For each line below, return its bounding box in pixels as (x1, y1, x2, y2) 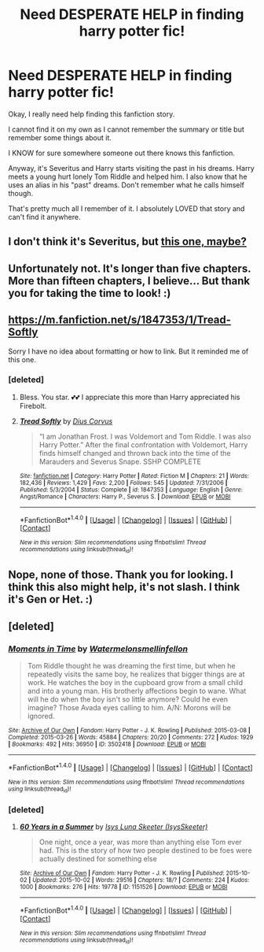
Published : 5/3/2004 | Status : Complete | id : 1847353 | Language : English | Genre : (19, 486, 244, 494)
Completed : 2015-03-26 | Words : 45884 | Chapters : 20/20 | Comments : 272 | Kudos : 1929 (8, 733, 254, 741)
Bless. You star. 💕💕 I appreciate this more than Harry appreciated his (19, 392, 240, 402)
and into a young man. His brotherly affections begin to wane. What (27, 686, 247, 695)
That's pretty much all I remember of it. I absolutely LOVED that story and (8, 203, 245, 213)
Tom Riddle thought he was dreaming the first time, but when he (27, 661, 236, 670)
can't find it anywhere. (8, 212, 81, 221)
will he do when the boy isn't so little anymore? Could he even (27, 695, 228, 704)
